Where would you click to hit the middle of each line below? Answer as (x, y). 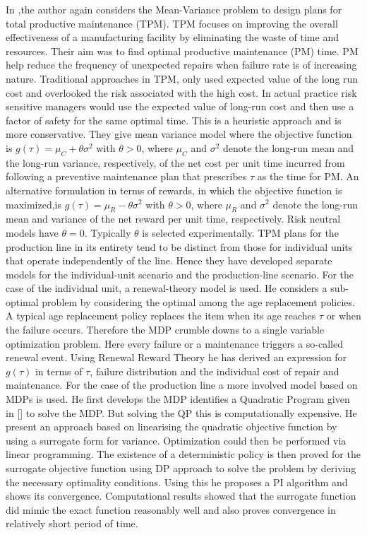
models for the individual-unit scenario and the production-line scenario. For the (180, 274)
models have (32, 232)
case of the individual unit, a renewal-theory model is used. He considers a (167, 288)
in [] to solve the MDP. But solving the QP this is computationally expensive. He (181, 412)
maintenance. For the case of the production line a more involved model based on (182, 385)
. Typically (108, 232)
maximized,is (34, 204)
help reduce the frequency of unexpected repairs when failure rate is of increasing (181, 65)
